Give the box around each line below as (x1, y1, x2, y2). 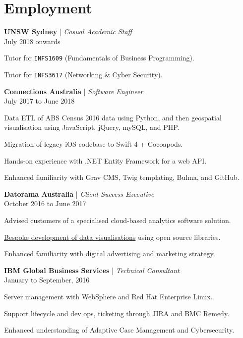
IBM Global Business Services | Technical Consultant (4, 265, 180, 275)
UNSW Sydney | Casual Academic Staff (4, 26, 132, 37)
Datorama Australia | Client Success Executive (4, 188, 154, 199)
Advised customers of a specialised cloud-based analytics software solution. (4, 215, 231, 225)
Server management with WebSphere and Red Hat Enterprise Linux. (4, 291, 213, 301)
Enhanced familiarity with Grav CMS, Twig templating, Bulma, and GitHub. (4, 172, 240, 182)
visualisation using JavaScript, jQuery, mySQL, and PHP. (4, 122, 180, 132)
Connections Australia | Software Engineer (4, 86, 143, 96)
